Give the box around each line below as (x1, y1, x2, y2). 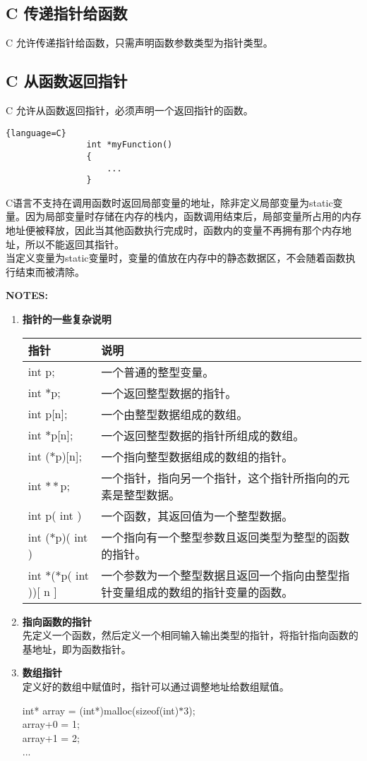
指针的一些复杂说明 (22, 312, 112, 327)
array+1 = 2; (22, 730, 80, 745)
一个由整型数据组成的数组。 (101, 406, 248, 422)
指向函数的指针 (22, 614, 92, 628)
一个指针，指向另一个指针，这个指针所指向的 (101, 469, 339, 486)
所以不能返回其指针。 (25, 236, 124, 251)
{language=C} (6, 128, 66, 138)
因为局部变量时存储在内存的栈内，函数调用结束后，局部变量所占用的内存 (25, 209, 361, 224)
